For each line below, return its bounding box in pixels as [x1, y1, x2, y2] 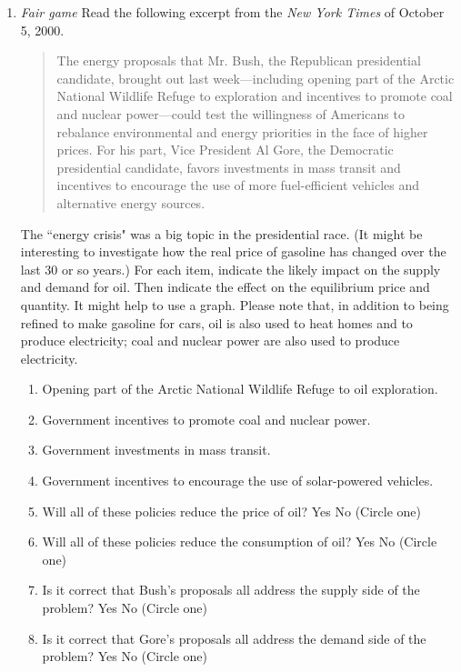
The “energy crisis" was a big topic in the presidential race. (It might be [20, 224, 423, 243]
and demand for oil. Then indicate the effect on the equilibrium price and [20, 277, 430, 296]
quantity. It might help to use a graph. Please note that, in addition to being [20, 295, 449, 314]
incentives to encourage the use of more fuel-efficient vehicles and [56, 176, 420, 195]
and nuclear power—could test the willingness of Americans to [56, 104, 405, 123]
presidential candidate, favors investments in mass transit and [56, 157, 401, 176]
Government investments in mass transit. [42, 440, 271, 459]
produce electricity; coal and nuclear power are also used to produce [20, 331, 400, 350]
